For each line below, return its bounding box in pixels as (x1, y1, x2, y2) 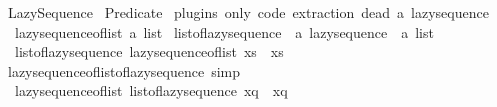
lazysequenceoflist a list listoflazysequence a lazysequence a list (14, 21, 434, 42)
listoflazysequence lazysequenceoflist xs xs (14, 41, 284, 62)
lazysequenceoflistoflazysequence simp (7, 60, 241, 81)
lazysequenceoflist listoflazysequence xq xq (14, 80, 288, 101)
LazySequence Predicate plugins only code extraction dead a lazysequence (7, 2, 489, 22)
